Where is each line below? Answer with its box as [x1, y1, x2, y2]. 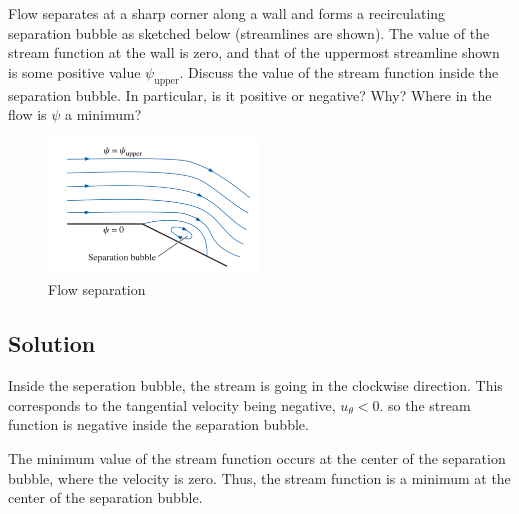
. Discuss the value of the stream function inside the [179, 61, 499, 82]
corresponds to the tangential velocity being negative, [8, 394, 336, 415]
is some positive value [8, 61, 141, 82]
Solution [8, 328, 96, 359]
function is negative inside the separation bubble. [8, 414, 309, 435]
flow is [8, 104, 47, 125]
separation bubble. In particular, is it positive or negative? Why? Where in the [8, 84, 492, 105]
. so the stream [379, 394, 471, 415]
